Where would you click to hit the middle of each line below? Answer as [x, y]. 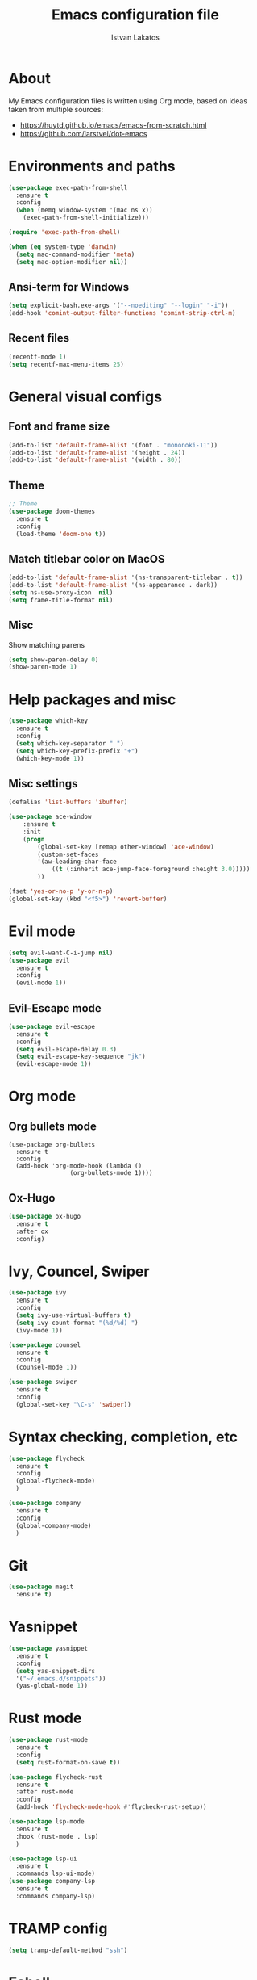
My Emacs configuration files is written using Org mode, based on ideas [128, 101]
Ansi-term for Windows [69, 287]
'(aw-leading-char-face [77, 862]
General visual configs [85, 396]
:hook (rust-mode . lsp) [57, 1836]
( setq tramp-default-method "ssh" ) [68, 1950]
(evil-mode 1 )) [41, 983]
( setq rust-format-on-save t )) [68, 1762]
